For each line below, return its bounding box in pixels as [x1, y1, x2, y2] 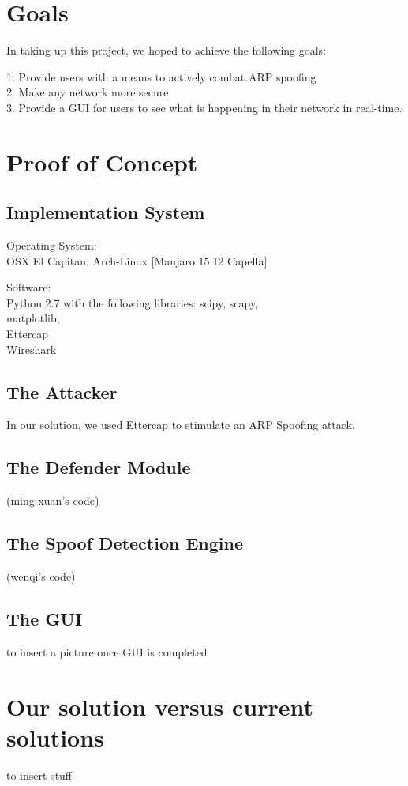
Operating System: [6, 237, 97, 254]
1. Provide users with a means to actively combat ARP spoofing [6, 68, 316, 85]
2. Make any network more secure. [6, 84, 172, 100]
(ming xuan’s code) [6, 492, 99, 509]
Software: [6, 279, 51, 295]
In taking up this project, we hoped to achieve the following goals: [6, 42, 327, 58]
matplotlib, [6, 310, 60, 326]
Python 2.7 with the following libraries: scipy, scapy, [6, 294, 259, 310]
